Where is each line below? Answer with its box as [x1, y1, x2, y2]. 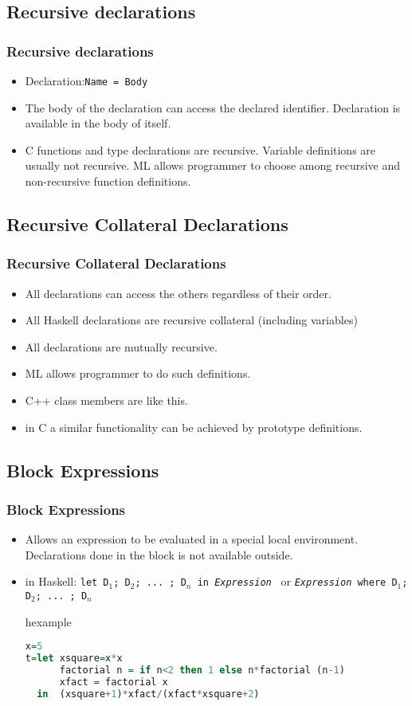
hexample [25, 613, 72, 630]
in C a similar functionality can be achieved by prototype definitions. [25, 418, 363, 435]
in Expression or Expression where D [197, 573, 398, 590]
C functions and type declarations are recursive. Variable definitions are [25, 141, 376, 158]
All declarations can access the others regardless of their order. [25, 284, 332, 301]
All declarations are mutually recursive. [25, 338, 218, 355]
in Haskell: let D [25, 573, 109, 590]
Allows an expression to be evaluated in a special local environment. [25, 531, 359, 547]
